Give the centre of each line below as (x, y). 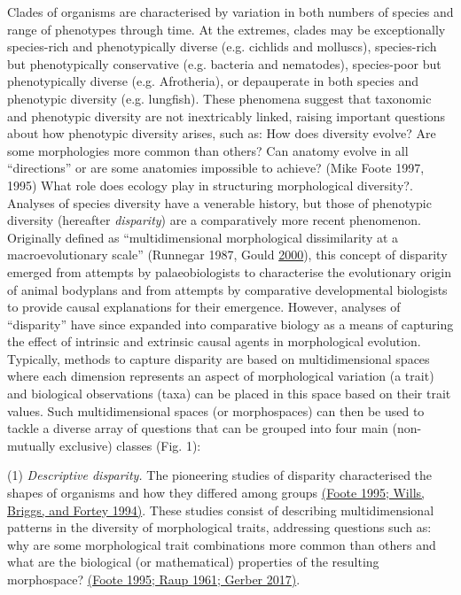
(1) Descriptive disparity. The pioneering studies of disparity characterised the (220, 475)
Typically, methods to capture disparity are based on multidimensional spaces (219, 358)
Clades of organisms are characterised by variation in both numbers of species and (230, 12)
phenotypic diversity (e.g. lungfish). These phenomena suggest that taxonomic (219, 98)
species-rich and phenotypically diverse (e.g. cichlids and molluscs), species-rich (222, 46)
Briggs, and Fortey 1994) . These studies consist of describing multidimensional (221, 510)
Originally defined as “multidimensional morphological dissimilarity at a (203, 237)
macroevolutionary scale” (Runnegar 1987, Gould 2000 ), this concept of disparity (227, 255)
